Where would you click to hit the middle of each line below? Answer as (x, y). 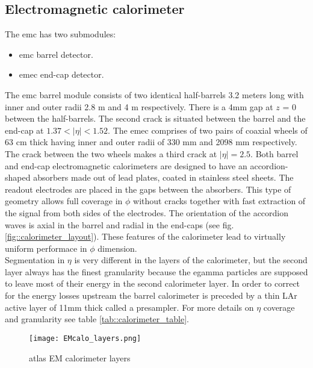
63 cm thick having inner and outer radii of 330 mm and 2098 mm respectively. (151, 142)
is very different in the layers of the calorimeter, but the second (191, 260)
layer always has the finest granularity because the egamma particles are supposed (156, 271)
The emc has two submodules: (60, 34)
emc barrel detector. (56, 54)
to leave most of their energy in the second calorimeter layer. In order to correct (153, 283)
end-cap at (24, 130)
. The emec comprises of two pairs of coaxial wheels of (208, 130)
